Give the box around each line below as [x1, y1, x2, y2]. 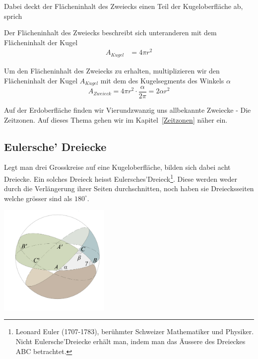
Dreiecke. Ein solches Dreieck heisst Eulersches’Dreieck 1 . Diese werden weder [4, 172, 238, 184]
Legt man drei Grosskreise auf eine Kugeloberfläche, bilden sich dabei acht [4, 162, 231, 172]
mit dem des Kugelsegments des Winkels [100, 75, 224, 85]
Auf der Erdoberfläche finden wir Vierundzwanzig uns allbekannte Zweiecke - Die [4, 105, 251, 115]
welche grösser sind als [4, 193, 72, 203]
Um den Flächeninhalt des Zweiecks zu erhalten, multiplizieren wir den [4, 65, 220, 75]
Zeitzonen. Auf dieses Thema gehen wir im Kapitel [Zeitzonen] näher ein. [4, 114, 228, 125]
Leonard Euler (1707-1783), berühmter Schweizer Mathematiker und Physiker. [15, 326, 254, 337]
